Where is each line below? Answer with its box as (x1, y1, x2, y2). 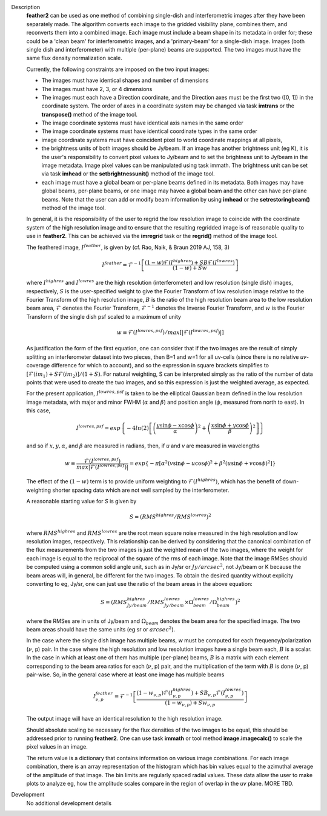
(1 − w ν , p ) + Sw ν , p (165, 699, 216, 707)
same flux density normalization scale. (26, 55, 122, 62)
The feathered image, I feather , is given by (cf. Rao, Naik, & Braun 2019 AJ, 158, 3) (26, 243, 230, 251)
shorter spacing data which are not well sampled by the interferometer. (52, 486, 230, 494)
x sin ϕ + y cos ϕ (211, 422, 249, 429)
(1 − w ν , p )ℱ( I (136, 689, 173, 698)
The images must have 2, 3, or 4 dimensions (41, 85, 153, 92)
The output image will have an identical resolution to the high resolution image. (26, 715, 223, 722)
